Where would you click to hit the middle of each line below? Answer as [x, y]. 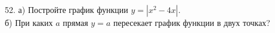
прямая [75, 22]
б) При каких [29, 22]
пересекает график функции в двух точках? [191, 22]
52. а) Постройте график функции [67, 9]
